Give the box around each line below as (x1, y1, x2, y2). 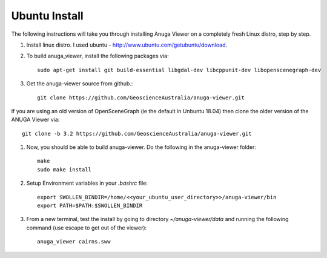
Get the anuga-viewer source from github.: (26, 80, 133, 87)
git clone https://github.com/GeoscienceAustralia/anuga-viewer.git (37, 94, 245, 101)
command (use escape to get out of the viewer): (26, 224, 147, 231)
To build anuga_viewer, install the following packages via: (26, 52, 169, 60)
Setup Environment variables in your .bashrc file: (26, 179, 148, 187)
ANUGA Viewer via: (11, 116, 60, 124)
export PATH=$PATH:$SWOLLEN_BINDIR (37, 202, 143, 209)
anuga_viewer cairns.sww (37, 238, 111, 245)
